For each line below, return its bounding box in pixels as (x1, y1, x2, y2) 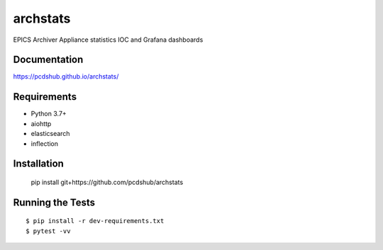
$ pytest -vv (26, 227, 71, 235)
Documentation (13, 54, 84, 66)
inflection (30, 139, 59, 148)
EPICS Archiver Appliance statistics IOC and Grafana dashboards (13, 35, 204, 44)
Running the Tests (13, 196, 96, 208)
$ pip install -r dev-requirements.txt (26, 217, 165, 225)
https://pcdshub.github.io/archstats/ (13, 72, 119, 81)
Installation (13, 158, 64, 170)
